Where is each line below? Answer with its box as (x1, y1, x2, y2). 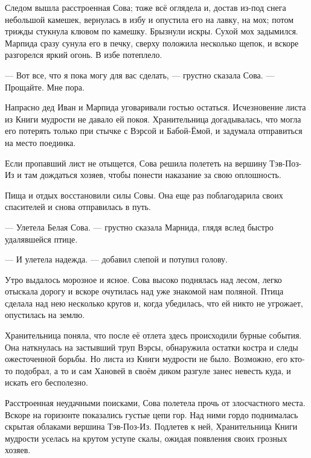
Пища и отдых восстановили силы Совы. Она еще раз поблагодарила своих (5, 188, 283, 201)
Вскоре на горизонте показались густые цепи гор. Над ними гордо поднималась (5, 408, 298, 421)
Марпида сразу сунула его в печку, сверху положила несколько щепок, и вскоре (5, 36, 299, 49)
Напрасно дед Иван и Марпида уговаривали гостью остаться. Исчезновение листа (5, 101, 306, 113)
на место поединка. (5, 136, 76, 148)
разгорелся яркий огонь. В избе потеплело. (5, 48, 162, 61)
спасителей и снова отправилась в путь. (5, 200, 151, 213)
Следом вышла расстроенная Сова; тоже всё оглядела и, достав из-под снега (5, 1, 286, 13)
